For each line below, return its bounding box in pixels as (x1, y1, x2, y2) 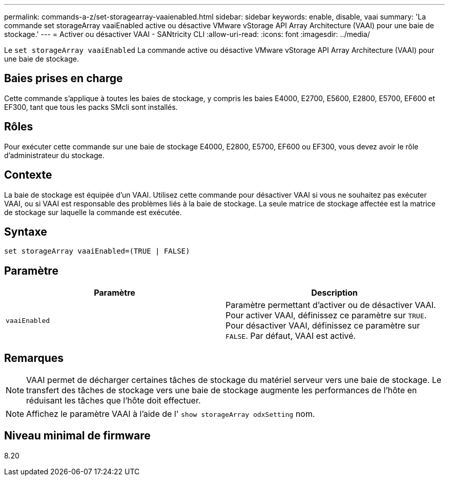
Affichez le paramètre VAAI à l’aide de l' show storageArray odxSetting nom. (26, 409, 315, 419)
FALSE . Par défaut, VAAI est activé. (226, 331, 356, 341)
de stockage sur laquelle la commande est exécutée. (4, 207, 182, 217)
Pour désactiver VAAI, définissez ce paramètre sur (226, 320, 420, 331)
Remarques (4, 351, 64, 364)
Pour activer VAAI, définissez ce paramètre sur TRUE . (226, 310, 427, 321)
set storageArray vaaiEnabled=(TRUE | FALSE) (4, 247, 190, 256)
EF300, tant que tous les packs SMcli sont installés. (4, 102, 178, 111)
